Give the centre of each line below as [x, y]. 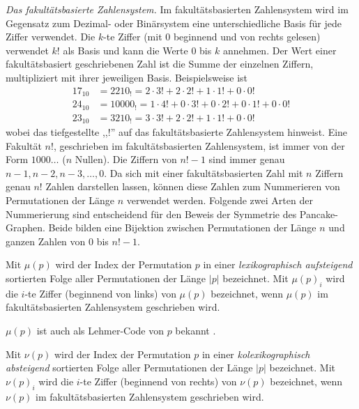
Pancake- [319, 214]
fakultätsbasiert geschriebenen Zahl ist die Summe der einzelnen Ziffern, [160, 64]
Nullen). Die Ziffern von [126, 159]
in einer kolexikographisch [256, 354]
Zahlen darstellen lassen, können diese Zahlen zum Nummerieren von [193, 186]
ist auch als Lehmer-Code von [100, 330]
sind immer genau [247, 159]
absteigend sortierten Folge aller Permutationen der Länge [129, 368]
